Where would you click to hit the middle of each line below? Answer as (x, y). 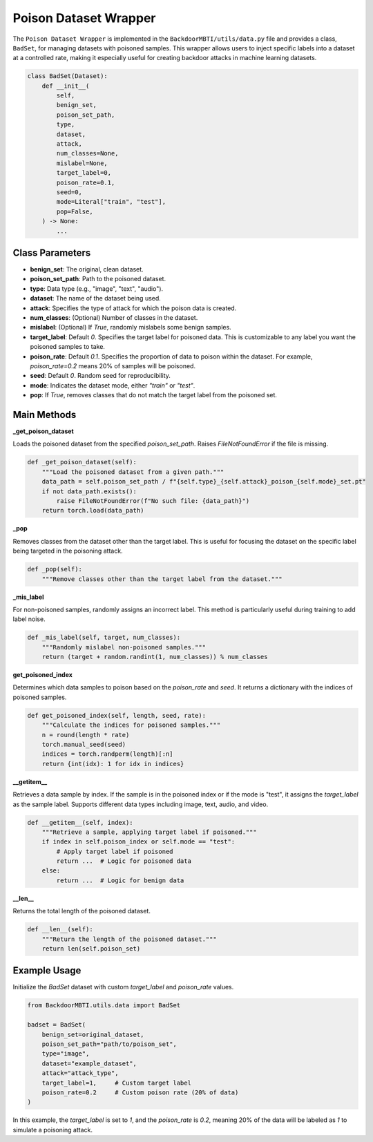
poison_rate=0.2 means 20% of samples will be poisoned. (113, 365)
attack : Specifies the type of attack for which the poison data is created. (133, 308)
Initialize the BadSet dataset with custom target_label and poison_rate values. (123, 987)
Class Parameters (52, 253)
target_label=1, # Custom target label (116, 1083)
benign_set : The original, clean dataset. (87, 269)
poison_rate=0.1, (86, 182)
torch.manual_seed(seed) (84, 744)
